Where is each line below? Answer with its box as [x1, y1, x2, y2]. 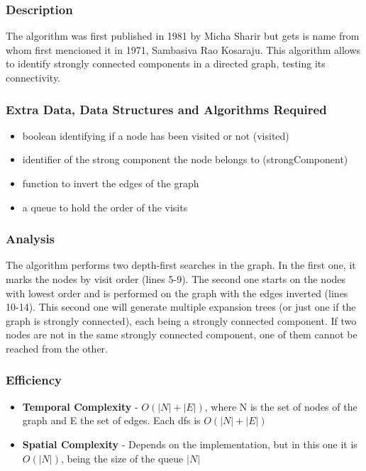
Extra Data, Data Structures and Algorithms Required [6, 100, 327, 118]
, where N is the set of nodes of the [204, 399, 357, 414]
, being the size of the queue [60, 450, 184, 465]
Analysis [6, 230, 55, 248]
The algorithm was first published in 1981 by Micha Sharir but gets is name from [6, 28, 360, 43]
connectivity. [6, 70, 61, 84]
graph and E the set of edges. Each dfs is [22, 413, 201, 428]
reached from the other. [6, 340, 109, 355]
